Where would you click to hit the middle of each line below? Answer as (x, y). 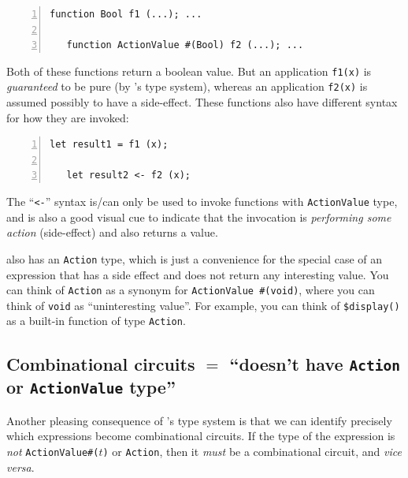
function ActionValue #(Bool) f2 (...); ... (185, 45)
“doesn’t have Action (315, 363)
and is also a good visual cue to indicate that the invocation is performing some (199, 217)
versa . (20, 467)
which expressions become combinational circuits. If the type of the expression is (201, 436)
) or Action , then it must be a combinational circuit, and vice (252, 452)
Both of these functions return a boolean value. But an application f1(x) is (189, 71)
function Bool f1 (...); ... (126, 14)
